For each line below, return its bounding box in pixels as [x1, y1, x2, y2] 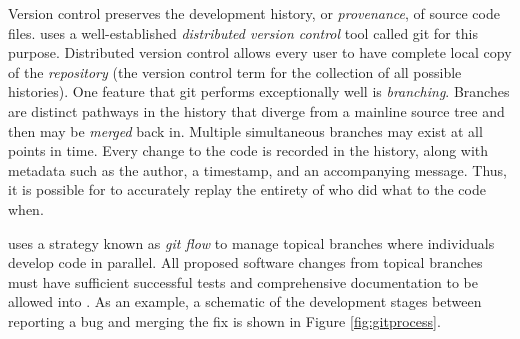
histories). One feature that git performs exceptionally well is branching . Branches [8, 81, 510, 102]
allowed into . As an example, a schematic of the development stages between [8, 291, 482, 312]
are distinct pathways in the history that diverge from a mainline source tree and [8, 100, 505, 121]
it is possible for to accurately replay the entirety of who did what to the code [8, 179, 486, 200]
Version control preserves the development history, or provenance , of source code [8, 3, 500, 23]
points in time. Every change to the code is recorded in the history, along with [8, 140, 489, 161]
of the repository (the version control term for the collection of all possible [8, 61, 462, 82]
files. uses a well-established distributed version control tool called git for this [8, 22, 478, 43]
